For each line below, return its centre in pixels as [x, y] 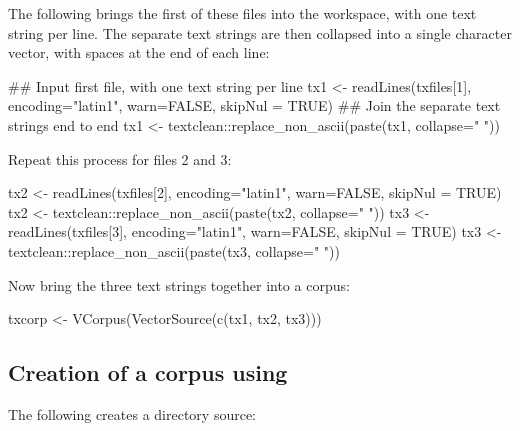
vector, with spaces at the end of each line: [139, 52]
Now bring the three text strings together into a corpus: [179, 284]
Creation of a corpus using [148, 372]
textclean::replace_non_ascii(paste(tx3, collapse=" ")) [174, 250]
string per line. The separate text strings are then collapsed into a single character [260, 32]
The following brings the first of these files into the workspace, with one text [242, 13]
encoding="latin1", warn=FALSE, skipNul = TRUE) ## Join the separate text [254, 105]
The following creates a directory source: [132, 413]
